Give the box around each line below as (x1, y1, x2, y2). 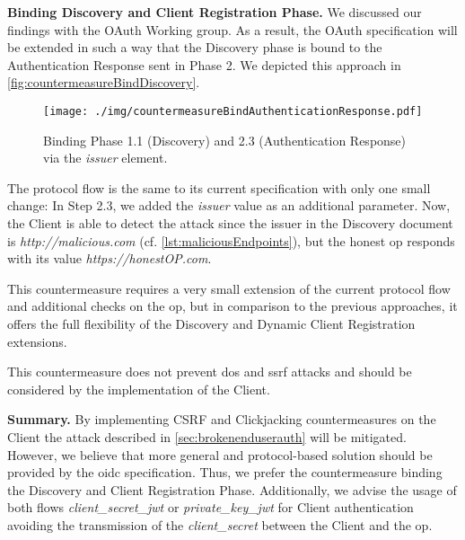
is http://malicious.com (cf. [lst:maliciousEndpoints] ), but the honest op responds (7, 231, 455, 250)
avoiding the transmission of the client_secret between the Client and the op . (7, 515, 433, 534)
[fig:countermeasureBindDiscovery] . (7, 73, 200, 92)
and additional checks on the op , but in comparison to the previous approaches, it (7, 297, 458, 315)
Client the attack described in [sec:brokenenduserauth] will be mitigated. (7, 427, 407, 446)
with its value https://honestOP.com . (7, 249, 212, 268)
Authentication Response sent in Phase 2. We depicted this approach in (7, 55, 401, 74)
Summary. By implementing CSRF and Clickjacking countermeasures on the (7, 410, 436, 429)
